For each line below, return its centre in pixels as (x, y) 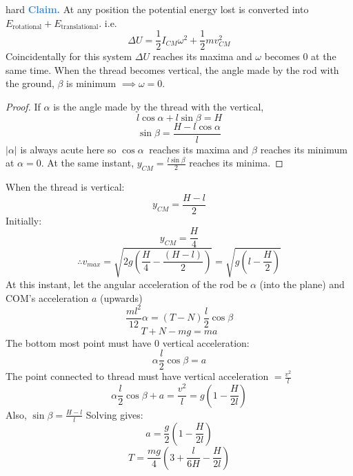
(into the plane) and (302, 284)
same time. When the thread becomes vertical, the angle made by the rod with (172, 69)
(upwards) (121, 297)
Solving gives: (114, 414)
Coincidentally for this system (69, 56)
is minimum (91, 83)
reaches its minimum (304, 149)
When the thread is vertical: (65, 187)
